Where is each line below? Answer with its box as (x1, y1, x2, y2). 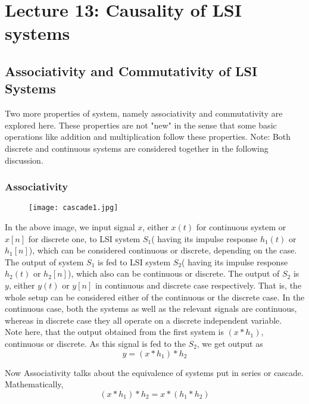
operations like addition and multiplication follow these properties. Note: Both (5, 130, 291, 143)
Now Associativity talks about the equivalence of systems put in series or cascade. (5, 366, 304, 378)
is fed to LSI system (97, 255, 171, 268)
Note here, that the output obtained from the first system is (5, 325, 224, 338)
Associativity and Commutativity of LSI (5, 61, 258, 80)
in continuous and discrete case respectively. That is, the (95, 278, 302, 291)
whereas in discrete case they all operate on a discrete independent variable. (5, 314, 282, 326)
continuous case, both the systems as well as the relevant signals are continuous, (5, 302, 297, 315)
